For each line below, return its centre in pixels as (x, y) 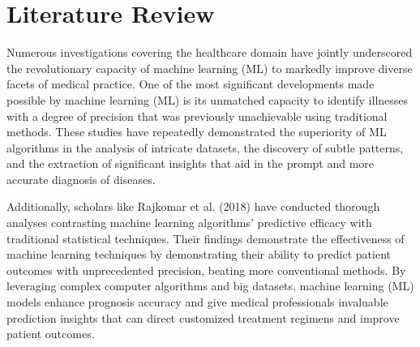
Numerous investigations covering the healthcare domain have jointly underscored (210, 52)
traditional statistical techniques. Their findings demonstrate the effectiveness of (206, 238)
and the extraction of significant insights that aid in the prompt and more (191, 163)
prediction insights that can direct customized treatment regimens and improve (203, 317)
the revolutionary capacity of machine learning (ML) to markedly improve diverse (210, 68)
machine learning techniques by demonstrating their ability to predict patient (199, 254)
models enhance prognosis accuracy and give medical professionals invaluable (197, 302)
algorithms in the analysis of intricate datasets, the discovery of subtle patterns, (205, 147)
